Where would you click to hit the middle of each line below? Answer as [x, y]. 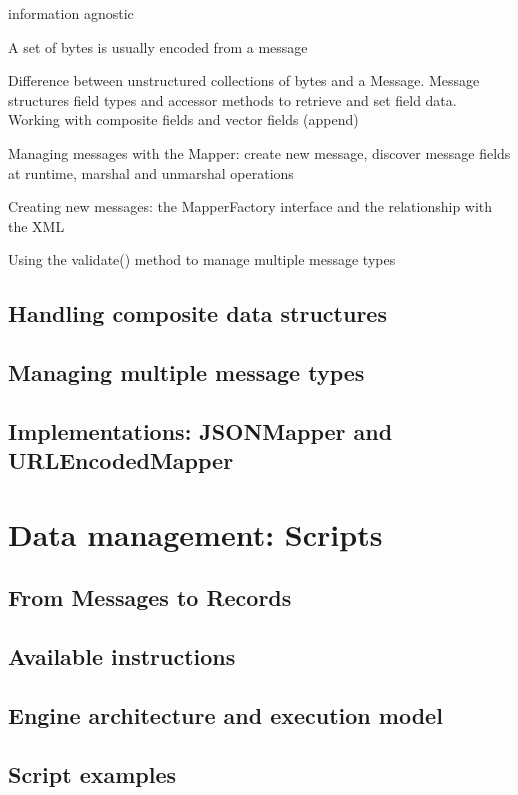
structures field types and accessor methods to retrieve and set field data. [232, 99]
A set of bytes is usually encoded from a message [158, 46]
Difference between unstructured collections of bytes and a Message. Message [244, 80]
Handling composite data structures [197, 313]
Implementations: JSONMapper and [200, 430]
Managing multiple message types [186, 372]
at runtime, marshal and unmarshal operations [151, 172]
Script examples [92, 773]
